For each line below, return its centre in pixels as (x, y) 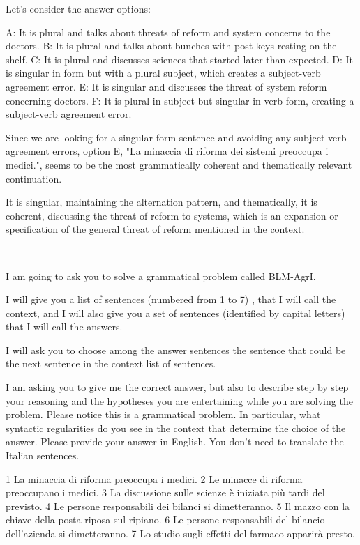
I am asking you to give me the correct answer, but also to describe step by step (177, 387)
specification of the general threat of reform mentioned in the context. (155, 229)
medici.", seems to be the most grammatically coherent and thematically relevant (179, 164)
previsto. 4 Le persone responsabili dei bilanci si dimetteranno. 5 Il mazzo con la (178, 506)
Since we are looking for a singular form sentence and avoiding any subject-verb (176, 137)
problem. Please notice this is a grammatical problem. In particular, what (163, 414)
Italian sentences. (43, 455)
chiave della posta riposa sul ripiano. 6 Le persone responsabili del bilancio (165, 520)
